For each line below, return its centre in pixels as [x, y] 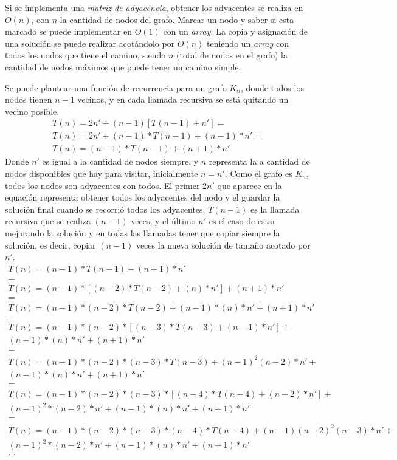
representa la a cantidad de [259, 161]
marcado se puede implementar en [68, 31]
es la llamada [275, 209]
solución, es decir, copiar [50, 245]
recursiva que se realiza [48, 221]
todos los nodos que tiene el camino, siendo [85, 55]
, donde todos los [272, 87]
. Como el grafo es [258, 173]
